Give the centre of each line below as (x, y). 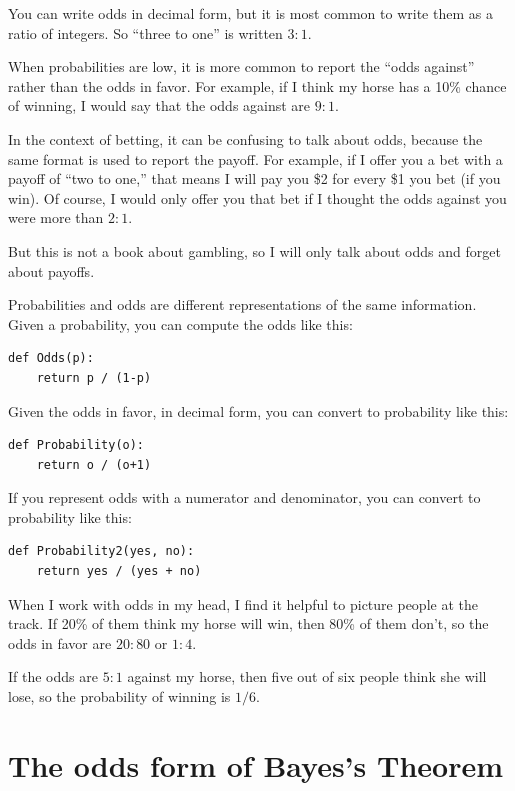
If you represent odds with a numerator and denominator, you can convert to (244, 497)
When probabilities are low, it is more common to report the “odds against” (241, 66)
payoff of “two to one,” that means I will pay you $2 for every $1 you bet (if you (254, 178)
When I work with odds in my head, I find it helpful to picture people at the (243, 603)
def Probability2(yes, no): (101, 551)
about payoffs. (51, 270)
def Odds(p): (51, 358)
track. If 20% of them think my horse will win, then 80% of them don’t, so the (248, 623)
